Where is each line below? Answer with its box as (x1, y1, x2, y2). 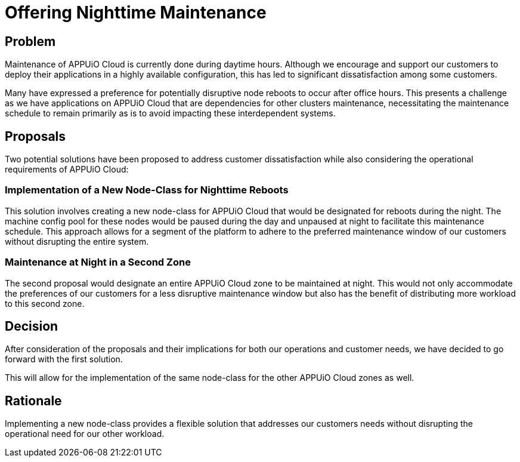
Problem (5, 33, 56, 49)
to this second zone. (5, 298, 85, 309)
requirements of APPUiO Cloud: (5, 164, 129, 175)
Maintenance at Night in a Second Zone (5, 256, 191, 269)
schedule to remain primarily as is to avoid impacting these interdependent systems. (5, 108, 336, 119)
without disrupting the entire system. (5, 236, 149, 247)
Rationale (5, 393, 62, 408)
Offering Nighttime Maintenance (5, 2, 267, 23)
